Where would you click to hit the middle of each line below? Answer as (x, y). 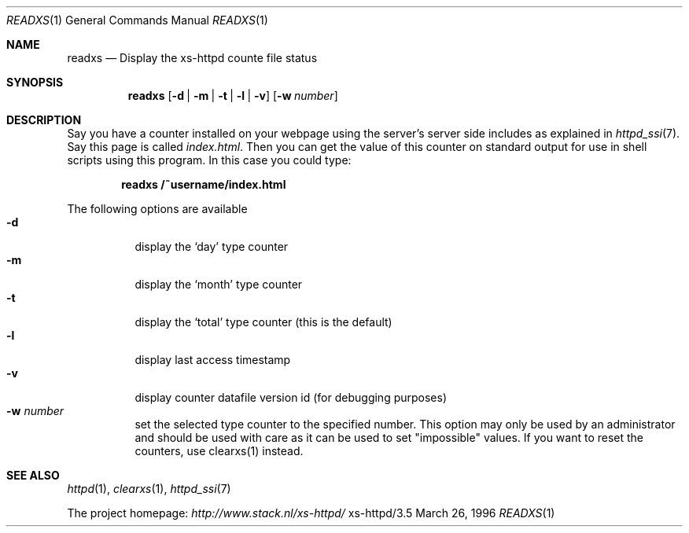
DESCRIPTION (44, 120)
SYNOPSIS (35, 82)
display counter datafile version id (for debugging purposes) (291, 397)
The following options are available (157, 209)
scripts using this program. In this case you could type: (209, 160)
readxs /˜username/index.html (204, 184)
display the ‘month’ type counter (219, 284)
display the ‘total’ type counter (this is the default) (263, 322)
